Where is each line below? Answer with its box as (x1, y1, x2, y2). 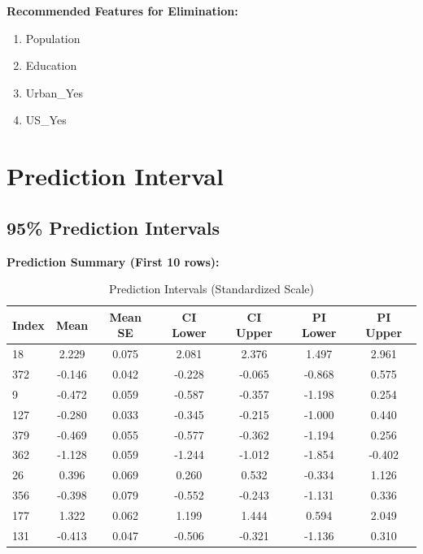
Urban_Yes (25, 84, 83, 101)
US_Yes (25, 111, 67, 128)
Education (25, 57, 77, 74)
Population (25, 29, 81, 46)
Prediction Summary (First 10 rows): (7, 253, 220, 270)
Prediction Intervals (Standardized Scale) (108, 280, 315, 297)
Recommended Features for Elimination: (7, 2, 238, 19)
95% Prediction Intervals (7, 214, 220, 240)
